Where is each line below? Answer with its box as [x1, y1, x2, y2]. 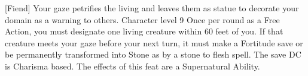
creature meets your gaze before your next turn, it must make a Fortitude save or [5, 36, 303, 49]
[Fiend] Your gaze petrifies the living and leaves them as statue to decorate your [5, 2, 299, 14]
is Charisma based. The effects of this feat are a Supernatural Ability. [5, 59, 260, 72]
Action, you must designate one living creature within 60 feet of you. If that [5, 25, 283, 37]
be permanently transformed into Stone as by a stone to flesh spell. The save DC [5, 48, 301, 61]
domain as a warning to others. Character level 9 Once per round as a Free [5, 13, 280, 26]
